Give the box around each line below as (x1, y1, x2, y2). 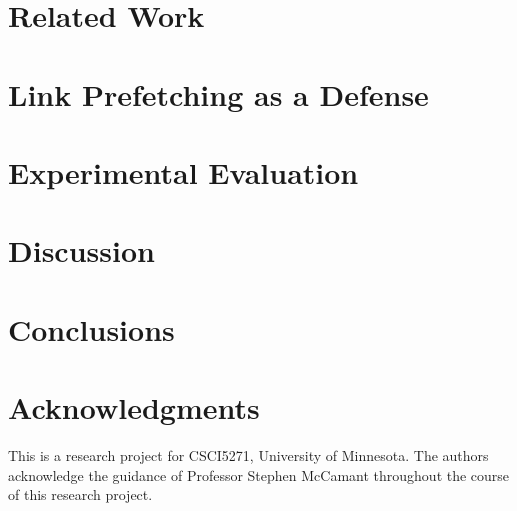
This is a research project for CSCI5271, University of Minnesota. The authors (8, 445, 489, 465)
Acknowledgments (8, 387, 260, 428)
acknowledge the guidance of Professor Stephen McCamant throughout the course (8, 464, 510, 485)
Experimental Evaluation (8, 151, 359, 192)
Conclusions (8, 308, 175, 349)
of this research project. (8, 484, 153, 505)
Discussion (8, 230, 155, 271)
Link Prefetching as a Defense (8, 73, 429, 114)
